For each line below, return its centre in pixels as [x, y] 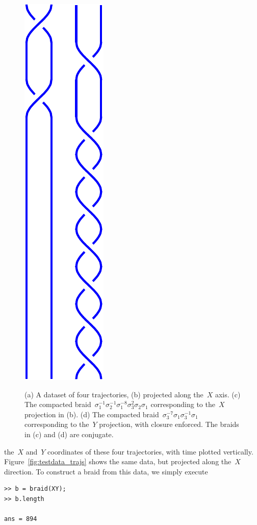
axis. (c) [228, 394]
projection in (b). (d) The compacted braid [92, 414]
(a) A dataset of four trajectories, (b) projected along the [114, 394]
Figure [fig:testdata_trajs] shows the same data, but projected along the [118, 461]
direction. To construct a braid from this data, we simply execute [106, 471]
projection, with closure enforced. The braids [169, 424]
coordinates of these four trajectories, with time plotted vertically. [150, 451]
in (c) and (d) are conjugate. [69, 434]
